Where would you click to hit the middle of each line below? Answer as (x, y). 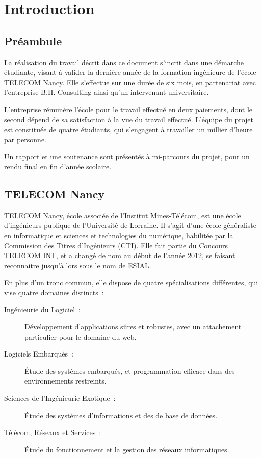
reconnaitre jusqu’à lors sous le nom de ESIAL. (78, 265)
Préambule (33, 41)
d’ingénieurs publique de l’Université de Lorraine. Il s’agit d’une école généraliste (130, 225)
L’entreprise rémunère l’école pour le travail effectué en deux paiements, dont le (128, 109)
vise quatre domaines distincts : (54, 292)
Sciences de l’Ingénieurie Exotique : (60, 398)
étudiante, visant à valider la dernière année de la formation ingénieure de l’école (130, 72)
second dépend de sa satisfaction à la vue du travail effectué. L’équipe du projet (129, 119)
